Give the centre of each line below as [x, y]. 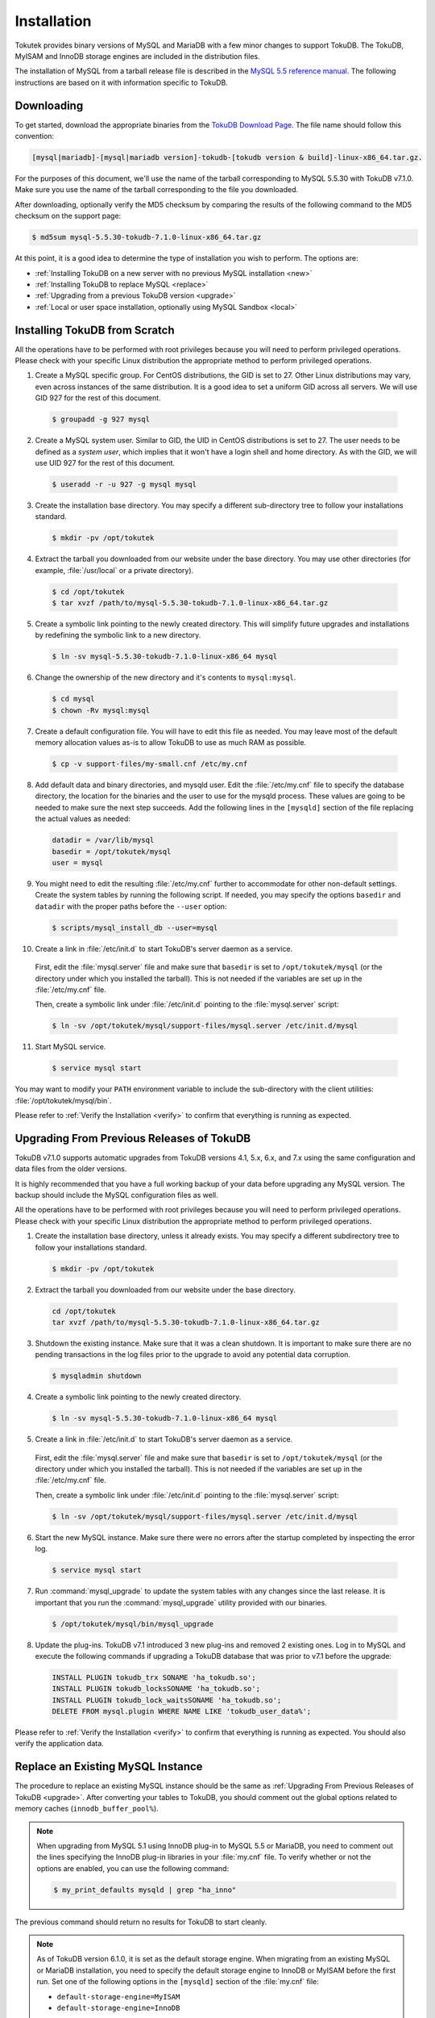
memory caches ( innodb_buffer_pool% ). [87, 1809]
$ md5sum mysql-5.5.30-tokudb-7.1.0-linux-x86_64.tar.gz [147, 237]
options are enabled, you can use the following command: [133, 1868]
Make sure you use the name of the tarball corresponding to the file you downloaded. [157, 190]
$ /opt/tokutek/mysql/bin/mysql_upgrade [133, 1624]
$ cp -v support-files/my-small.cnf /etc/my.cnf [150, 764]
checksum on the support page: [68, 216]
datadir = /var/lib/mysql [103, 840]
